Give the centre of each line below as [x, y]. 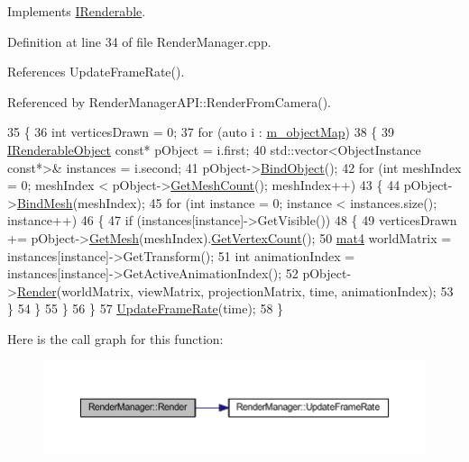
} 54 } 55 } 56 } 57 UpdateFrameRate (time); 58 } [146, 308]
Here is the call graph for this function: [115, 338]
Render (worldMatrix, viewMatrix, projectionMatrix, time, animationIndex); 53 [235, 290]
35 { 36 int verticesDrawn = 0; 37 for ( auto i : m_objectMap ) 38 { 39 [201, 132]
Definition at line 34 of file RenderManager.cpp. [139, 41]
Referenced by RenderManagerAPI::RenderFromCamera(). [170, 101]
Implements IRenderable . [77, 11]
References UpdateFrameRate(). [96, 72]
